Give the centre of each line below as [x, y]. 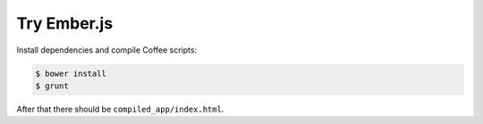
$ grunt [52, 86]
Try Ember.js [65, 23]
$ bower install [71, 73]
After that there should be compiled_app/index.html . [120, 109]
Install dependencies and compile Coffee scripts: [106, 50]
